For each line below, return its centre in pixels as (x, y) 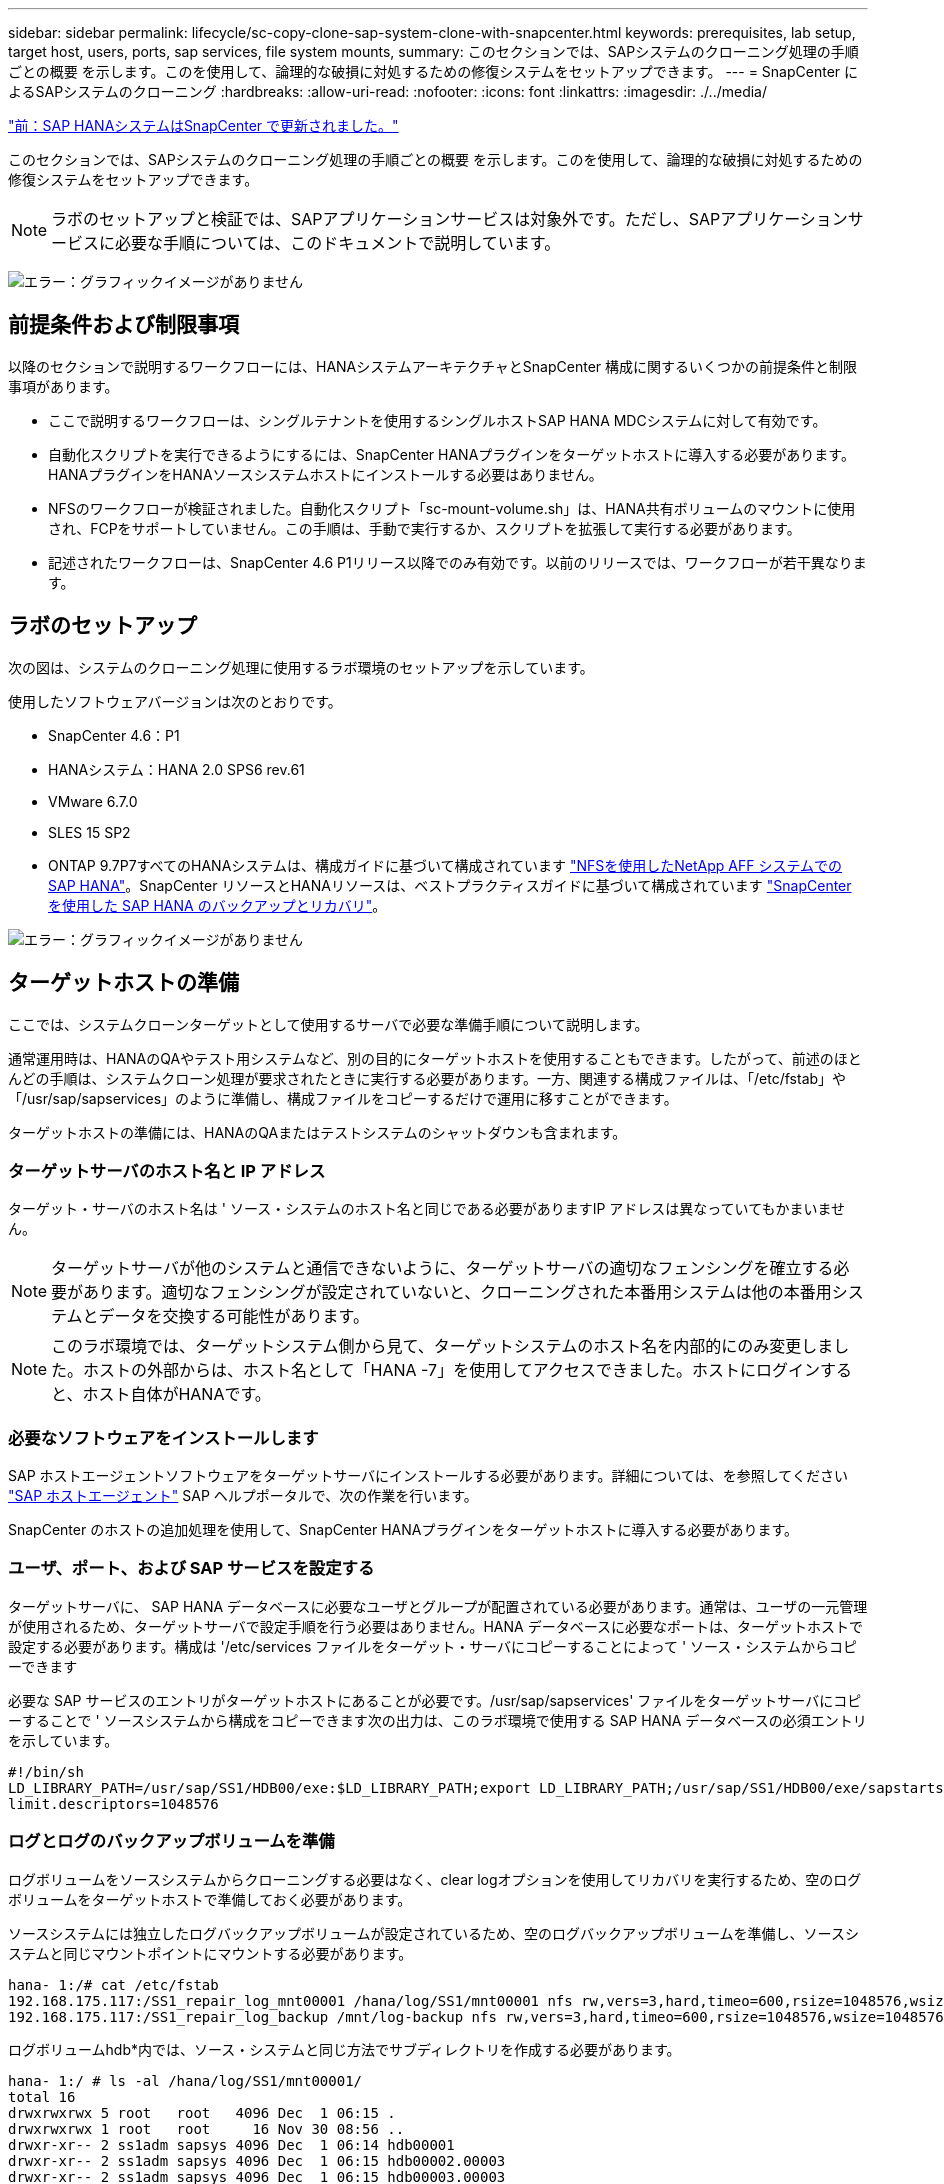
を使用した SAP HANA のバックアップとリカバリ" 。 (217, 905)
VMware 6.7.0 (93, 801)
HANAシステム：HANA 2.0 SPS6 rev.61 (176, 769)
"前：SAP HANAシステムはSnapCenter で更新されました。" (203, 125)
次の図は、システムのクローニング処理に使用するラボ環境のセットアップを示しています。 (301, 667)
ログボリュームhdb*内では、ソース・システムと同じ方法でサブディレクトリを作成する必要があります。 (344, 2049)
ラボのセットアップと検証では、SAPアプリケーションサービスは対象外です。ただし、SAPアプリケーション (449, 219)
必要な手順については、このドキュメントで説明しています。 (338, 243)
